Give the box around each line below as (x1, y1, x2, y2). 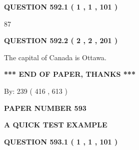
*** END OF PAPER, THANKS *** (4, 69, 135, 79)
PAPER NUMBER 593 (4, 102, 86, 113)
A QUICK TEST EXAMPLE (4, 119, 107, 130)
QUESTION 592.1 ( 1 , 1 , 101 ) (4, 2, 118, 12)
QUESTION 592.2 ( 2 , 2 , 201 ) (4, 35, 118, 46)
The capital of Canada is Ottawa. (4, 52, 107, 62)
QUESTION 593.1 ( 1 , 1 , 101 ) (4, 136, 118, 146)
